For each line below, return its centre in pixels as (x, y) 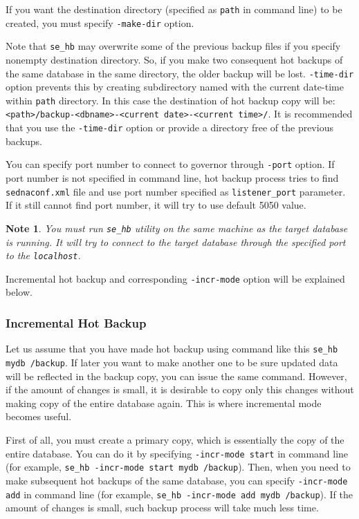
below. (19, 292)
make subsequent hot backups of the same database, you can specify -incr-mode (177, 480)
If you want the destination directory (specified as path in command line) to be (174, 9)
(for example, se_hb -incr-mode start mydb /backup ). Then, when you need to (178, 467)
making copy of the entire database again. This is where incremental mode (164, 403)
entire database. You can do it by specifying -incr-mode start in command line (177, 453)
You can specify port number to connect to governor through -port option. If (170, 164)
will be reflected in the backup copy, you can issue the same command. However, (176, 376)
